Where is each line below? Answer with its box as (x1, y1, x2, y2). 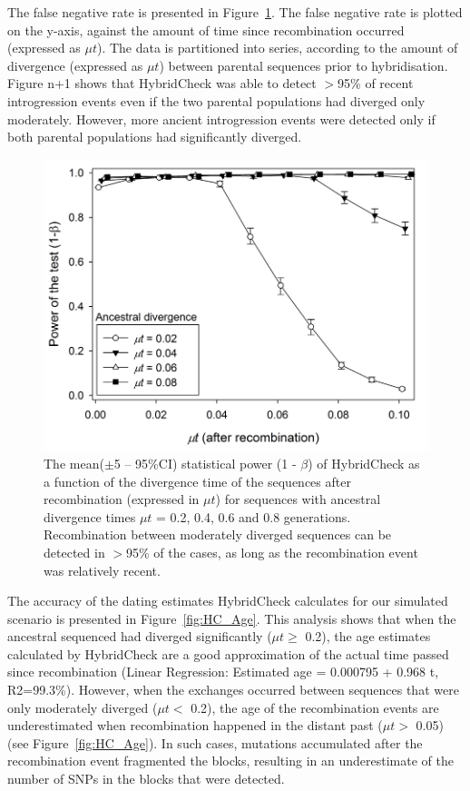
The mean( (44, 453, 104, 472)
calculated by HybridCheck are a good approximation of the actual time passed (7, 644, 449, 663)
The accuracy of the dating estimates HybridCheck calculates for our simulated (7, 591, 448, 610)
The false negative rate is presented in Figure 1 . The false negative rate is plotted (7, 3, 463, 21)
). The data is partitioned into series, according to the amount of (96, 38, 458, 57)
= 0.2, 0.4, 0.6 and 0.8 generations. (156, 507, 351, 526)
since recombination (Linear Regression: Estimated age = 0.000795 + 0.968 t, (7, 662, 439, 681)
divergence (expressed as (7, 55, 143, 74)
